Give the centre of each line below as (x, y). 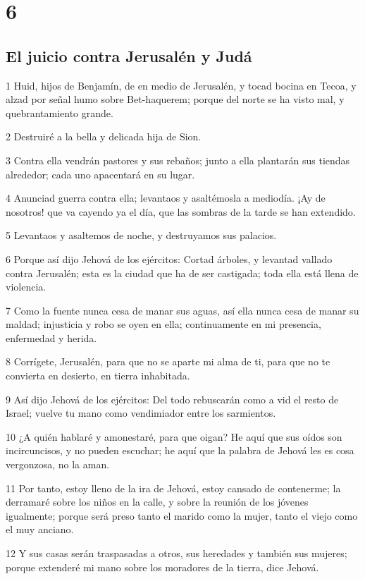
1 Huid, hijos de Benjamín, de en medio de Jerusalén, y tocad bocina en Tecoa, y (181, 85)
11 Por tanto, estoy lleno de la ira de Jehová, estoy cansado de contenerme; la (173, 488)
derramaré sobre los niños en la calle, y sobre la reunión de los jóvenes (157, 502)
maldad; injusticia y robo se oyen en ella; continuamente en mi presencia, (163, 324)
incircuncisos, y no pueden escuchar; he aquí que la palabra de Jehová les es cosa (180, 450)
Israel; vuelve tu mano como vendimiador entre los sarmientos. (141, 413)
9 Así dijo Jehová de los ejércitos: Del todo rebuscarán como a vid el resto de (172, 399)
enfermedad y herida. (51, 337)
